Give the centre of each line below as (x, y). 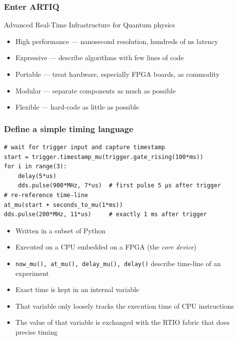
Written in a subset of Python (60, 230)
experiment (32, 273)
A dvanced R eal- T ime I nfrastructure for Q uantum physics (90, 25)
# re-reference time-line (46, 195)
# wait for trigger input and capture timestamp (85, 147)
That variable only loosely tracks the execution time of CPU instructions (125, 306)
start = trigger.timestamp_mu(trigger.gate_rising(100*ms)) (104, 157)
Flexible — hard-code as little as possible (77, 107)
